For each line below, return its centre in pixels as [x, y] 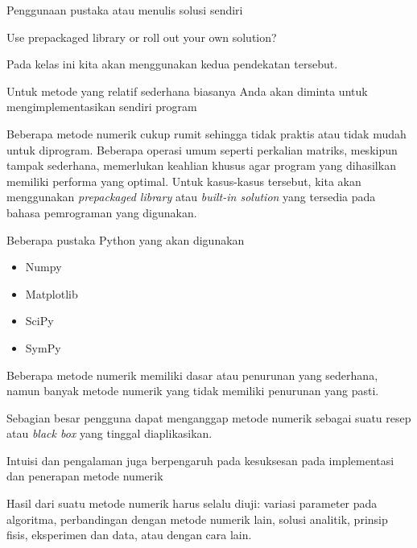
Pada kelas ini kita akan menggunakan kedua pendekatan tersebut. [172, 64]
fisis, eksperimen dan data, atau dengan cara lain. [129, 535]
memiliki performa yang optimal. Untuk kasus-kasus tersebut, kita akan [184, 181]
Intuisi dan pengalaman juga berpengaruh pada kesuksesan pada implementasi [200, 460]
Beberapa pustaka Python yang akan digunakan [126, 239]
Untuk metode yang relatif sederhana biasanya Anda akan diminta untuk [187, 91]
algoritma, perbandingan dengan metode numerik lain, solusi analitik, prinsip [197, 519]
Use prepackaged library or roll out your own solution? [142, 37]
